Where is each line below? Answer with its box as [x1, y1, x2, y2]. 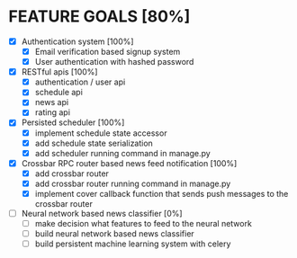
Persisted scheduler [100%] [21, 117, 125, 128]
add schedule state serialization [34, 138, 154, 148]
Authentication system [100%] [21, 36, 134, 47]
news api [34, 97, 69, 108]
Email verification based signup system [34, 47, 181, 57]
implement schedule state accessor [34, 128, 167, 138]
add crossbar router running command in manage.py [34, 178, 231, 189]
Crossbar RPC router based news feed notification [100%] [21, 157, 238, 168]
